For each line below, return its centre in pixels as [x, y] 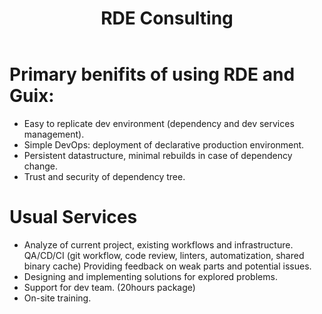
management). [54, 134]
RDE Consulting [167, 18]
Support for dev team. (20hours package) [109, 287]
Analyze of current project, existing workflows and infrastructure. [158, 244]
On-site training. [57, 298]
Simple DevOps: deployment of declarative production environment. [164, 144]
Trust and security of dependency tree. [104, 176]
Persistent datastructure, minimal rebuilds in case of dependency [158, 155]
